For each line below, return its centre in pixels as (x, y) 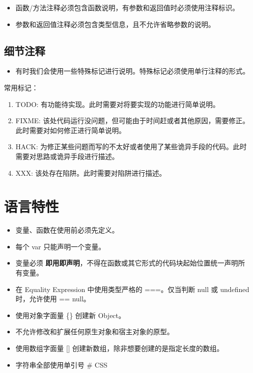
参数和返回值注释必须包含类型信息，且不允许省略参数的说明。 (115, 24)
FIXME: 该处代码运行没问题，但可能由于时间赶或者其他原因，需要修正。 (132, 120)
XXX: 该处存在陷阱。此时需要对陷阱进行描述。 (91, 173)
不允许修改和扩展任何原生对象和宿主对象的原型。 (95, 332)
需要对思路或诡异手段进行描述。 (67, 156)
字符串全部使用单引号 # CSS (61, 364)
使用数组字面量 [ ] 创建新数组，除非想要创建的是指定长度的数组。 (119, 348)
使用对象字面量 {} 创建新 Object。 (70, 315)
